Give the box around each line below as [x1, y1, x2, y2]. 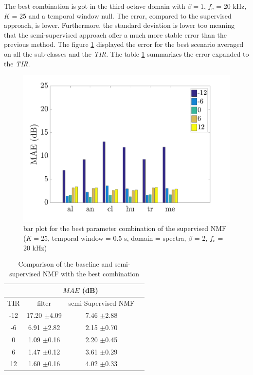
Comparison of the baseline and [18, 259, 113, 269]
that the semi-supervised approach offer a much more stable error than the [4, 29, 227, 40]
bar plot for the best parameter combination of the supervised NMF [23, 223, 227, 233]
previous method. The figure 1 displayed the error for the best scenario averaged [4, 39, 244, 49]
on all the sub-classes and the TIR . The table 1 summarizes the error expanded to [4, 48, 249, 59]
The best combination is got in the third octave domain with [4, 1, 185, 11]
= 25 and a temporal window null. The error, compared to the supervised [12, 10, 232, 21]
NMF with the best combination [42, 268, 140, 278]
